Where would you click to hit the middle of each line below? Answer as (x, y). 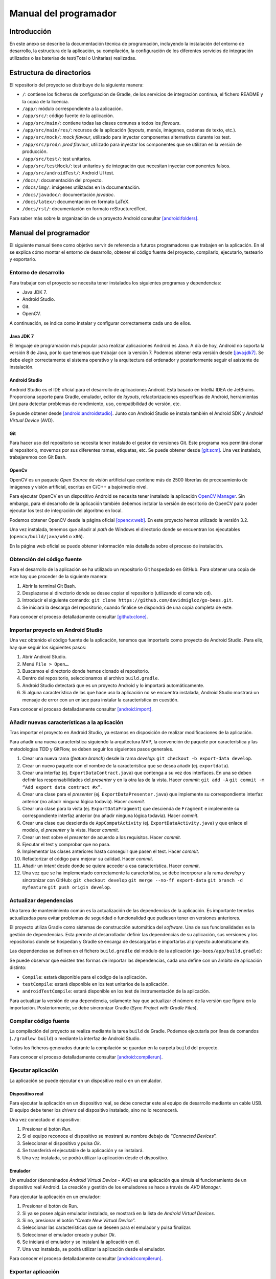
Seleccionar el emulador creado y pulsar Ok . (69, 1234)
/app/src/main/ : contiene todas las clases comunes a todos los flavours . (101, 123)
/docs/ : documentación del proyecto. (63, 180)
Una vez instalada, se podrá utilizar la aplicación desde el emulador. (94, 1249)
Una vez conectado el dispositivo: (45, 1119)
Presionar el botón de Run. (50, 1206)
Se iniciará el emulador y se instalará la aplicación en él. (81, 1242)
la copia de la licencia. (45, 101)
